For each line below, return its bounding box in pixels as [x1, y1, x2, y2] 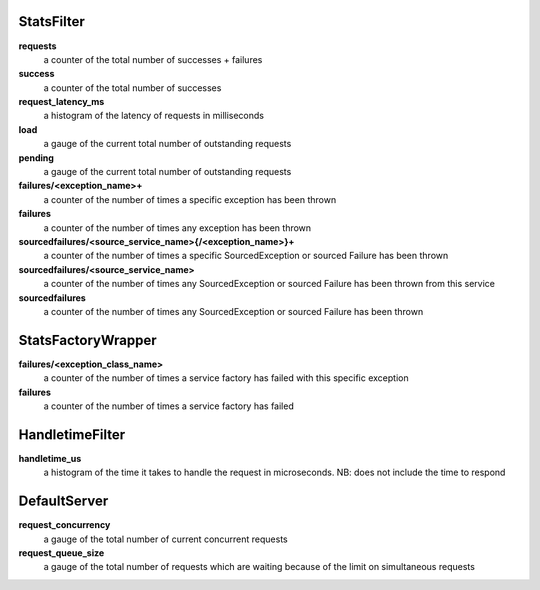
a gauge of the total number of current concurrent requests [43, 533, 289, 545]
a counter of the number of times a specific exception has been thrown [43, 193, 337, 205]
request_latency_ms [18, 96, 105, 108]
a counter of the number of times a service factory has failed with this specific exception [43, 372, 409, 384]
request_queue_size [18, 547, 105, 559]
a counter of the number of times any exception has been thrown [43, 221, 312, 234]
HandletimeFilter [18, 426, 126, 443]
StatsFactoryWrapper [18, 331, 157, 349]
